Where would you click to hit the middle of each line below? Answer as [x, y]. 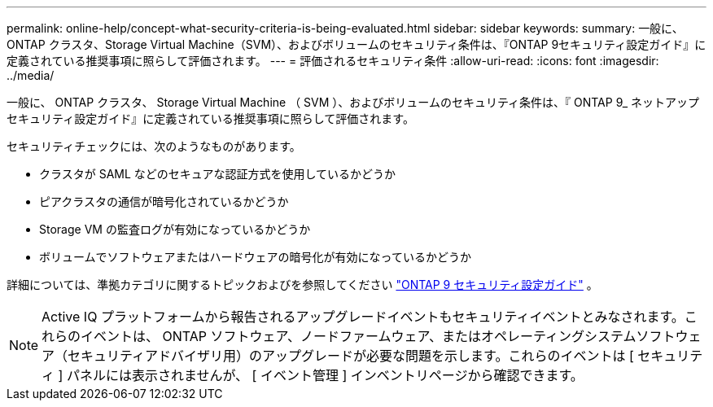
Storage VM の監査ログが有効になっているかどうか [175, 229]
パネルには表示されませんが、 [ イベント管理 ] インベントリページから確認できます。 [325, 375]
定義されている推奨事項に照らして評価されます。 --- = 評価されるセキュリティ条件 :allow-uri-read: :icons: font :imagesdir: [333, 61]
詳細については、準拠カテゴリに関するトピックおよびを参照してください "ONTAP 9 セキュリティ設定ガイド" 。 [302, 284]
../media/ [31, 75]
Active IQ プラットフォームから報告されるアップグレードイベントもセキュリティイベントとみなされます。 [363, 317]
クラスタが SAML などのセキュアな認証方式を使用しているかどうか [218, 174]
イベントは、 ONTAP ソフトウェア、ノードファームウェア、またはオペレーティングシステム [359, 336]
